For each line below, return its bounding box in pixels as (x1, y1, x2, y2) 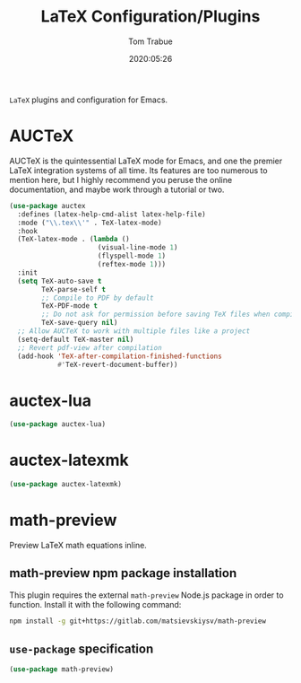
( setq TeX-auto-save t (17, 276, 102, 285)
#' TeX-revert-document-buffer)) (56, 360, 178, 369)
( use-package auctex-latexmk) (9, 480, 123, 489)
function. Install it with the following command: (9, 599, 182, 609)
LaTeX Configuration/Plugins (40, 6, 261, 27)
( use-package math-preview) (9, 665, 115, 674)
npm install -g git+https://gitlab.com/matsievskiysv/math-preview (9, 617, 267, 626)
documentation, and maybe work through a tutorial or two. (9, 184, 225, 195)
